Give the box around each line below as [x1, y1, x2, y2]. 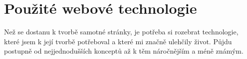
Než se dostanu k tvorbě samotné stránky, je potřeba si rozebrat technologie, [4, 27, 239, 37]
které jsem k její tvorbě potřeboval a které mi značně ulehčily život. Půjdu [4, 36, 232, 46]
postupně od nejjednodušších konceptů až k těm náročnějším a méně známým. [4, 46, 244, 56]
